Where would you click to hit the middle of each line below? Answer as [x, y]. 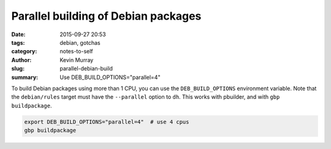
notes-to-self [76, 52]
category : [24, 52]
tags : [18, 42]
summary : [25, 77]
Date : [18, 34]
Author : [21, 60]
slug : [18, 69]
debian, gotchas [80, 42]
